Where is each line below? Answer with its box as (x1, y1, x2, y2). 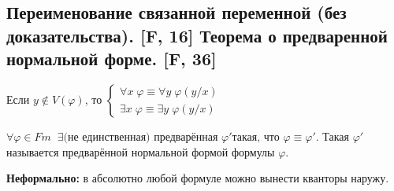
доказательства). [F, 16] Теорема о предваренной (6, 23, 388, 47)
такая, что (232, 131, 280, 143)
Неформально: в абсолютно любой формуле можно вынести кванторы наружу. (6, 170, 389, 186)
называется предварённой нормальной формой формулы (6, 143, 275, 160)
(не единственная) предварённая (63, 131, 218, 143)
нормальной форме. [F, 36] (6, 46, 217, 71)
